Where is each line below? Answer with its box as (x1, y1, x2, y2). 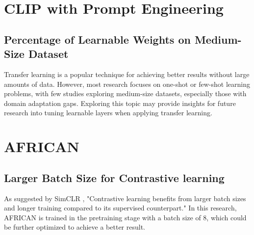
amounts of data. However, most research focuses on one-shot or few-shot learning (4, 78, 250, 89)
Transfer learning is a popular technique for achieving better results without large (4, 69, 250, 79)
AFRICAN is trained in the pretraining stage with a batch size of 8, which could (4, 212, 247, 222)
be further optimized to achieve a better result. (4, 222, 146, 232)
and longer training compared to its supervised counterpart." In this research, (4, 203, 237, 213)
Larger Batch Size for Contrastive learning (4, 170, 225, 185)
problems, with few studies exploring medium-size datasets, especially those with (4, 88, 247, 99)
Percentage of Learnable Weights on (4, 31, 191, 47)
